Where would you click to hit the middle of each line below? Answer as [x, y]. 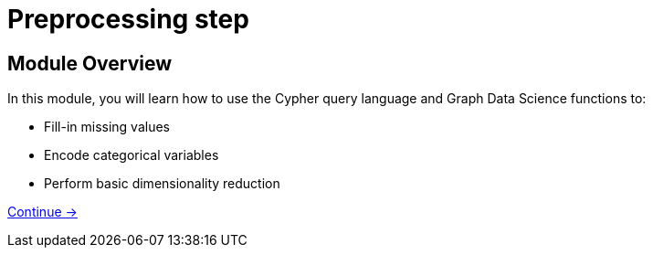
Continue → [42, 212]
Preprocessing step [128, 19]
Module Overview [90, 63]
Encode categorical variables [132, 155]
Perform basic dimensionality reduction [162, 184]
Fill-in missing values [107, 127]
